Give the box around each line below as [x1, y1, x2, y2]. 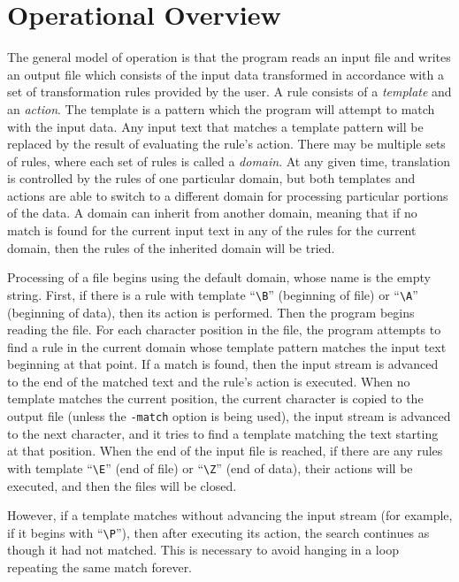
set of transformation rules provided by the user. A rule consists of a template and [7, 82, 452, 101]
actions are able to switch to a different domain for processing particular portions [7, 186, 448, 204]
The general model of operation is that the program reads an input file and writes [7, 48, 451, 66]
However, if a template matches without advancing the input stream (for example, [7, 506, 453, 525]
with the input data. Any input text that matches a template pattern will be [7, 117, 424, 135]
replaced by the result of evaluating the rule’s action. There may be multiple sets [7, 134, 446, 153]
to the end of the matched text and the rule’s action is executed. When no [7, 371, 410, 390]
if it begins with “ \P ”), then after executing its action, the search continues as [7, 523, 430, 541]
